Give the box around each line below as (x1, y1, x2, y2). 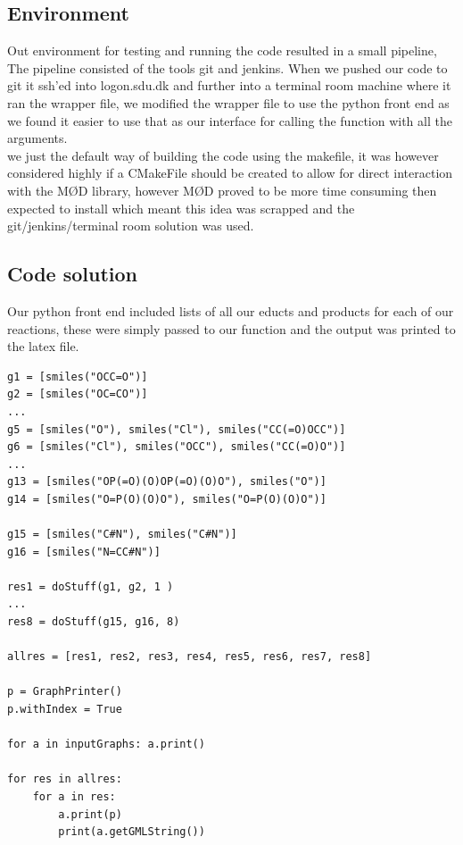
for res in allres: (7, 773, 122, 786)
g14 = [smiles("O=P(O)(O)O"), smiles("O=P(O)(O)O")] (7, 492, 327, 506)
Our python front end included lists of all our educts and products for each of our (7, 301, 454, 320)
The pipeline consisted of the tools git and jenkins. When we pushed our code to (7, 58, 448, 77)
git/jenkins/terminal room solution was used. (7, 216, 254, 235)
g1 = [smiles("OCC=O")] (7, 370, 148, 383)
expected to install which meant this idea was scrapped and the (7, 198, 355, 217)
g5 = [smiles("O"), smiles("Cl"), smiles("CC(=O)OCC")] (7, 422, 346, 436)
